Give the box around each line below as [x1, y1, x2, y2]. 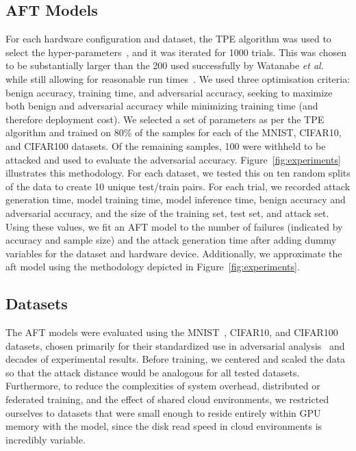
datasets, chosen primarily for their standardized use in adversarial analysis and [5, 338, 345, 352]
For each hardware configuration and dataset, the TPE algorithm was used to [5, 31, 331, 46]
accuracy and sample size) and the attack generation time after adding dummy [5, 233, 337, 247]
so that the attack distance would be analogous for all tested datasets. [5, 365, 300, 379]
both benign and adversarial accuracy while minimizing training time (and [5, 99, 318, 113]
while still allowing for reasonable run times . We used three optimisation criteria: [5, 71, 351, 86]
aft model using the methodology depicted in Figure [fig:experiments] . [5, 259, 300, 274]
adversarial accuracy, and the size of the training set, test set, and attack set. [5, 205, 329, 220]
